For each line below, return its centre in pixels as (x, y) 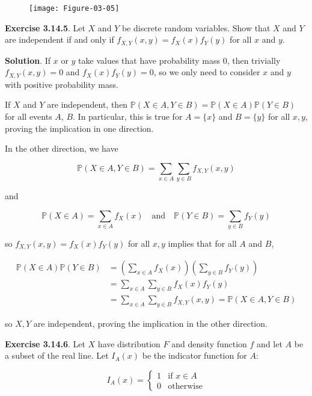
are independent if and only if (60, 39)
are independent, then (87, 104)
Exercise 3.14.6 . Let (45, 343)
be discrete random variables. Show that (196, 27)
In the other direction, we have (62, 148)
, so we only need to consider (207, 72)
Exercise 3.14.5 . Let (45, 27)
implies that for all (202, 243)
